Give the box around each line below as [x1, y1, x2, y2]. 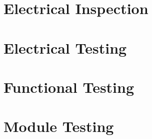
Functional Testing [3, 76, 134, 97]
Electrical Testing [3, 37, 127, 58]
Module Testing [3, 116, 114, 136]
